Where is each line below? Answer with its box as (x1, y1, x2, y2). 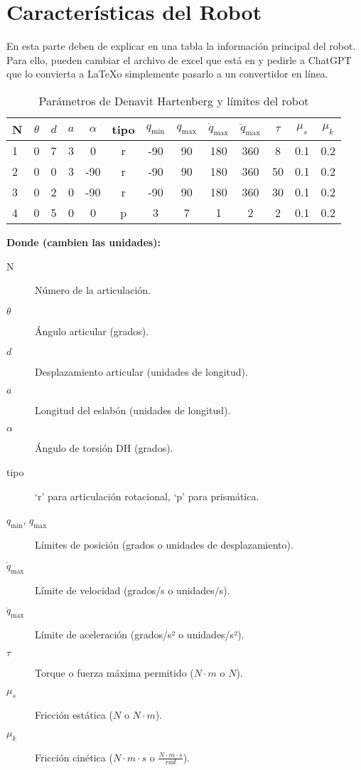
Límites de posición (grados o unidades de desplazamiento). (35, 537, 293, 552)
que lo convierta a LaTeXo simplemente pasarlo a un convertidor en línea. (6, 66, 328, 81)
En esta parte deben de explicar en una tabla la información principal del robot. (6, 38, 356, 53)
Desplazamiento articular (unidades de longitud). (35, 364, 248, 379)
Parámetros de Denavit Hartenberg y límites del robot (38, 92, 309, 109)
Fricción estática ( (35, 707, 113, 722)
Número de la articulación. (35, 283, 151, 297)
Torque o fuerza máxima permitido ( (35, 665, 194, 680)
